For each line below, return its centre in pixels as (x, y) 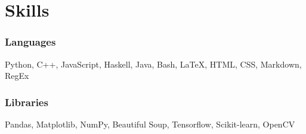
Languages (30, 42)
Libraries (27, 102)
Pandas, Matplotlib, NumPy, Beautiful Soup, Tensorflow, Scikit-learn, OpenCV (150, 124)
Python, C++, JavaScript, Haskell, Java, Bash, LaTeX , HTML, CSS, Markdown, (153, 64)
